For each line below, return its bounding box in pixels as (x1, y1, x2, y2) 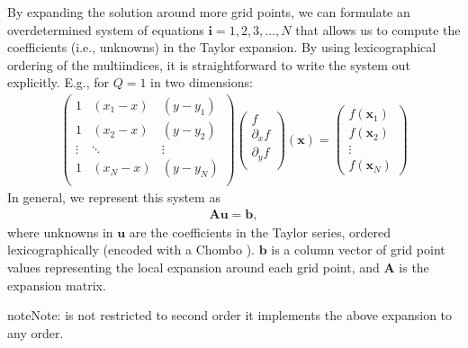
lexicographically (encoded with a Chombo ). (7, 240, 256, 259)
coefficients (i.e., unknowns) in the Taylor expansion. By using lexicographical (7, 38, 436, 57)
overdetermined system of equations (7, 20, 204, 39)
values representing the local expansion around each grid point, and (7, 258, 380, 277)
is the (399, 258, 429, 277)
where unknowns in (7, 222, 113, 241)
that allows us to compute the (295, 20, 461, 39)
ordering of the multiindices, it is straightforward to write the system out (7, 55, 410, 74)
